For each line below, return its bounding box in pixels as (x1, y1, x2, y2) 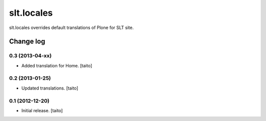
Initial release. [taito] (21, 107, 63, 113)
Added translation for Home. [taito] (21, 62, 93, 68)
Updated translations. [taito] (21, 85, 78, 91)
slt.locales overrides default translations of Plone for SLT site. (9, 25, 134, 30)
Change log (9, 37, 45, 46)
